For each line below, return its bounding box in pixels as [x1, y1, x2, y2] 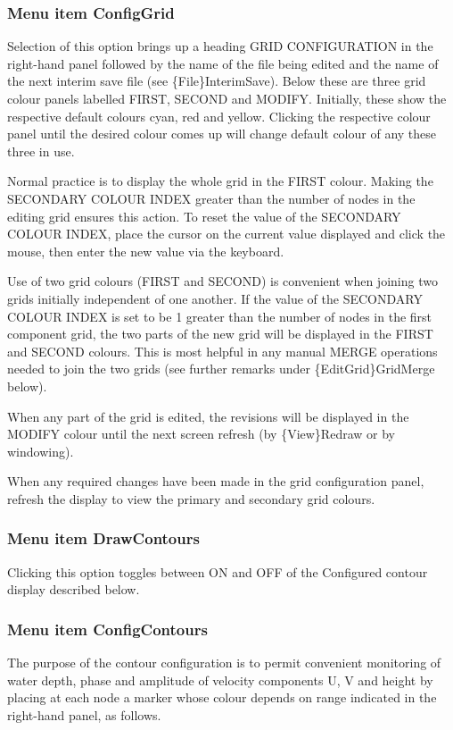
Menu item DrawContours [7, 527, 200, 550]
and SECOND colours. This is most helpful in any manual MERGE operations [7, 341, 438, 360]
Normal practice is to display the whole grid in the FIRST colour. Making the [7, 172, 433, 190]
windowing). [7, 441, 74, 460]
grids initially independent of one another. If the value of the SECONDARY [7, 289, 423, 307]
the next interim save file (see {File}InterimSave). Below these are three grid [7, 71, 426, 90]
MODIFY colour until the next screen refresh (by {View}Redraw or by [7, 424, 395, 443]
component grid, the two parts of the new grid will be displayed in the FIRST [7, 324, 433, 343]
